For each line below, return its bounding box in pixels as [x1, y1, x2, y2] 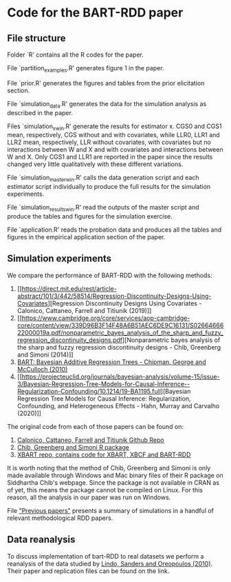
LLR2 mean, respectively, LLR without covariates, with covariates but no [7, 138, 211, 146]
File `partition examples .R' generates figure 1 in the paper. [7, 64, 164, 74]
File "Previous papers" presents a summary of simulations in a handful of [7, 506, 214, 514]
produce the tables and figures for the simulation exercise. [7, 212, 173, 220]
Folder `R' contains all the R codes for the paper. [7, 50, 144, 59]
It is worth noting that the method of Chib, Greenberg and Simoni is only [7, 463, 211, 472]
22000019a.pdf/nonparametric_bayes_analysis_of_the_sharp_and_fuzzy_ [16, 328, 223, 337]
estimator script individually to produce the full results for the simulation [7, 183, 211, 191]
